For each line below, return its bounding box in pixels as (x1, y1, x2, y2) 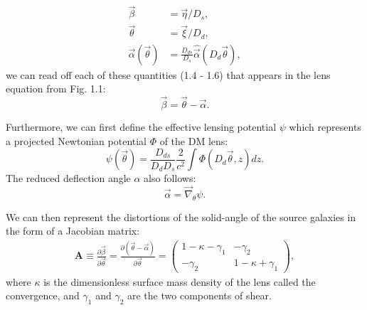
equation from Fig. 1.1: (6, 81, 106, 96)
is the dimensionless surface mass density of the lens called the (43, 274, 316, 289)
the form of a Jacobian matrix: (6, 223, 140, 238)
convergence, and (6, 288, 80, 303)
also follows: (144, 171, 196, 186)
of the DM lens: (159, 133, 228, 148)
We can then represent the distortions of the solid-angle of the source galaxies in (6, 209, 356, 224)
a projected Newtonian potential (6, 133, 147, 148)
